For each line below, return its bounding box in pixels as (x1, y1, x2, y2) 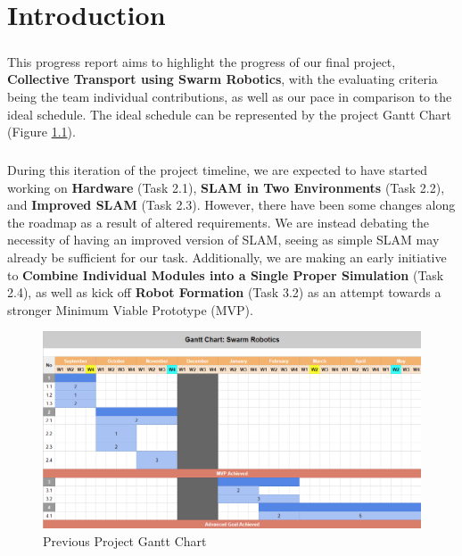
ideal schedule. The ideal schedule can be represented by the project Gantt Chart (7, 104, 451, 123)
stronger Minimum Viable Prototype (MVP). (7, 300, 253, 319)
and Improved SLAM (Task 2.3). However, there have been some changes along (7, 195, 456, 214)
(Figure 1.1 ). (7, 122, 76, 141)
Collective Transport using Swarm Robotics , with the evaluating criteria (7, 70, 438, 88)
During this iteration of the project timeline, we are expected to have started (7, 161, 428, 179)
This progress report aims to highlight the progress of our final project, (7, 52, 396, 71)
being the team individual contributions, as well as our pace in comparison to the (7, 87, 452, 105)
